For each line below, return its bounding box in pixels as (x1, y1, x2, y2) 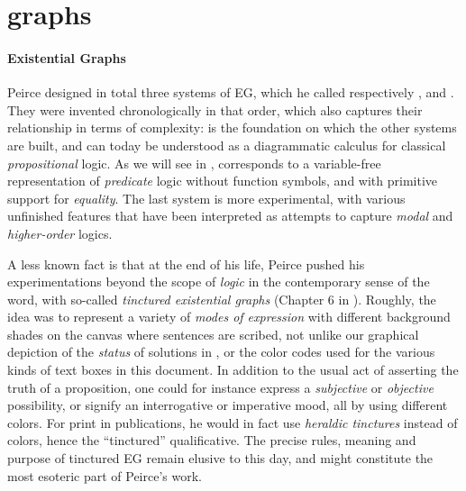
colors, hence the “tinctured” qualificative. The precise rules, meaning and (7, 431, 416, 450)
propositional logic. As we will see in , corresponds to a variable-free (7, 153, 381, 172)
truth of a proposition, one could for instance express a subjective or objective (7, 377, 434, 396)
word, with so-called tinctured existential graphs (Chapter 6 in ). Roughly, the (7, 289, 436, 308)
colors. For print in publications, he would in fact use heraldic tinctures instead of (7, 413, 458, 432)
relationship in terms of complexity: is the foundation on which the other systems (7, 118, 457, 137)
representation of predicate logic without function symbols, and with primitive (7, 171, 438, 190)
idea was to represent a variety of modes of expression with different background (7, 307, 451, 326)
